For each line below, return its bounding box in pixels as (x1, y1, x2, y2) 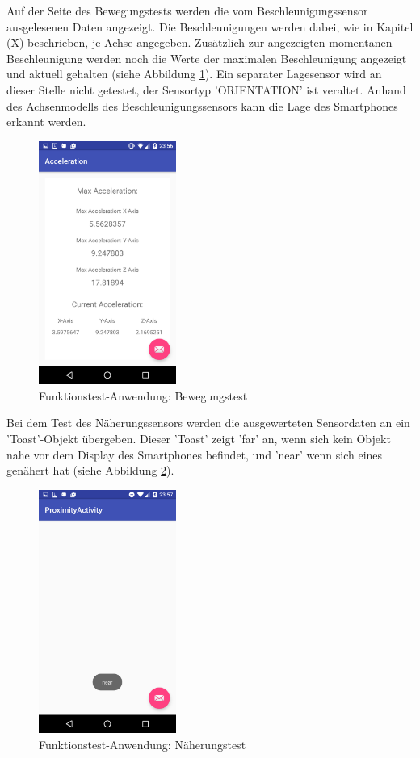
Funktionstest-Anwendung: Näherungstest (39, 735, 246, 752)
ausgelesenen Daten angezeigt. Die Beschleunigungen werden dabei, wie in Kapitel (6, 18, 414, 35)
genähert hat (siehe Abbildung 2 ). (6, 462, 174, 479)
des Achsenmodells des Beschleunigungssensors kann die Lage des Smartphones (6, 97, 398, 114)
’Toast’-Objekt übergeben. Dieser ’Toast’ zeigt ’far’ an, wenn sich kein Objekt (6, 430, 391, 447)
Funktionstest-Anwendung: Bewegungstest (39, 387, 248, 404)
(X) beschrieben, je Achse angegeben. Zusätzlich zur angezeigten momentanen (6, 34, 393, 51)
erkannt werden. (6, 113, 86, 130)
